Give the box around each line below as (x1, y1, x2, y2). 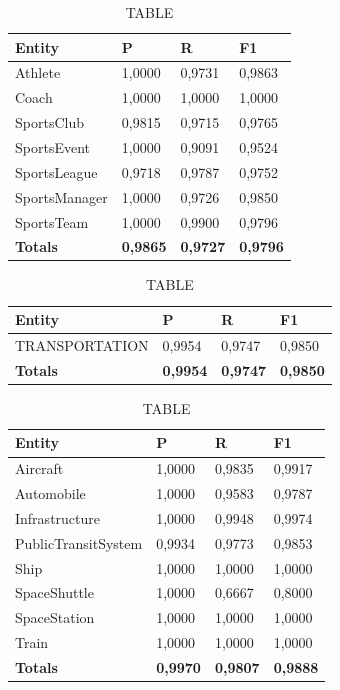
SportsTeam (15, 211, 89, 232)
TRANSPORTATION (15, 334, 149, 355)
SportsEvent (15, 136, 90, 157)
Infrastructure (15, 507, 100, 528)
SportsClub (15, 112, 84, 133)
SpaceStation (15, 607, 95, 628)
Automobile (15, 483, 86, 504)
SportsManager (15, 186, 108, 207)
